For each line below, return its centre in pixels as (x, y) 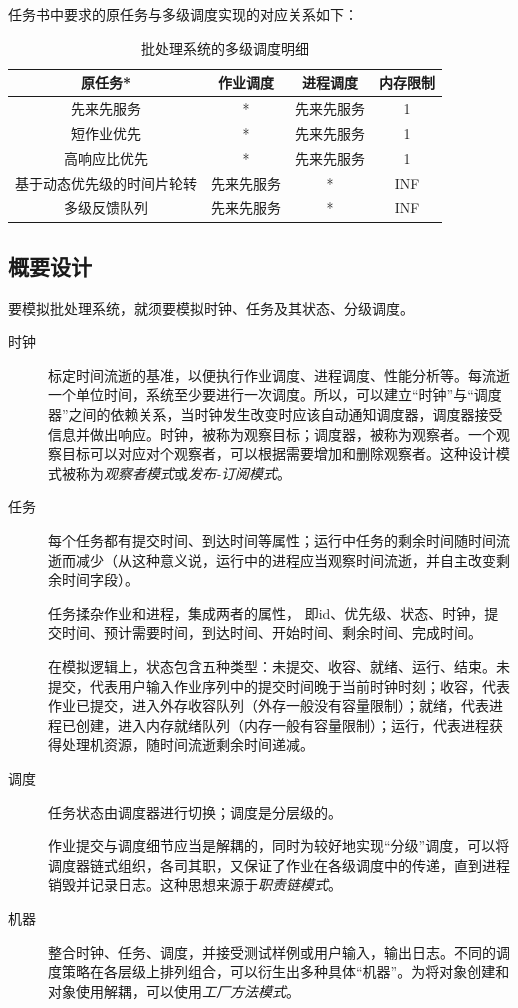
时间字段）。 (100, 579)
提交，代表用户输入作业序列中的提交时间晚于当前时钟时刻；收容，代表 (279, 685)
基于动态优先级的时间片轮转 (106, 182)
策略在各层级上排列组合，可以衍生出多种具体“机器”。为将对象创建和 (285, 971)
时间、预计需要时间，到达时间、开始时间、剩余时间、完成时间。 (271, 632)
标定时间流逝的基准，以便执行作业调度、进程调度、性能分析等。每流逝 (279, 374)
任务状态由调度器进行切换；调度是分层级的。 (195, 811)
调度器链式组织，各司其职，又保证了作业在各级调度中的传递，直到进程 (279, 864)
